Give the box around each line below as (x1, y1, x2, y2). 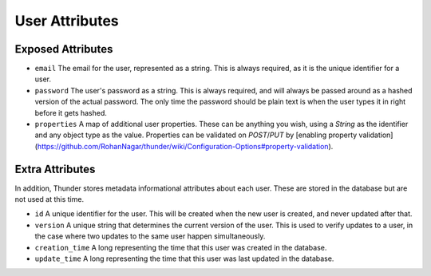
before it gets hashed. (34, 108, 108, 117)
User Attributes (14, 12, 119, 30)
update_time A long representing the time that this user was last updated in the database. (34, 254, 334, 263)
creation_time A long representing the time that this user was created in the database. (34, 242, 327, 252)
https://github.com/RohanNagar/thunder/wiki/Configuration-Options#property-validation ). (37, 141, 334, 151)
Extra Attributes (14, 162, 96, 175)
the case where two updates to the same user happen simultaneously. (34, 231, 266, 241)
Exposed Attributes (14, 42, 113, 56)
